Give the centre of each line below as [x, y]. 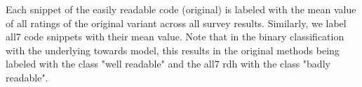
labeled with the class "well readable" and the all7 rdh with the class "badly [168, 64]
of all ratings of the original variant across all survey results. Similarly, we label [176, 23]
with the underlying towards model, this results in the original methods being [173, 50]
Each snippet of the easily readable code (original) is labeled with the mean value [181, 9]
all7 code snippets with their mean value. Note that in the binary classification [175, 37]
